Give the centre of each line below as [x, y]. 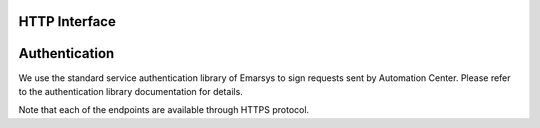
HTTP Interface [67, 21]
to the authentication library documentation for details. [131, 91]
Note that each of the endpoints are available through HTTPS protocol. [164, 110]
